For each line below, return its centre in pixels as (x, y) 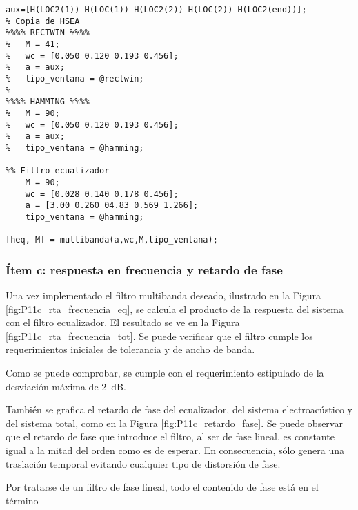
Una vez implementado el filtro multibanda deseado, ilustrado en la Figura (163, 295)
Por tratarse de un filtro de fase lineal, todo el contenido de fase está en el (162, 487)
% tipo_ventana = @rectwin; (75, 78)
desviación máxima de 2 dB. (66, 386)
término (22, 500)
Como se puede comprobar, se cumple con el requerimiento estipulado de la (165, 372)
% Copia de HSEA (43, 21)
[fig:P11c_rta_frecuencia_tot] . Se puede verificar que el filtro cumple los (159, 336)
